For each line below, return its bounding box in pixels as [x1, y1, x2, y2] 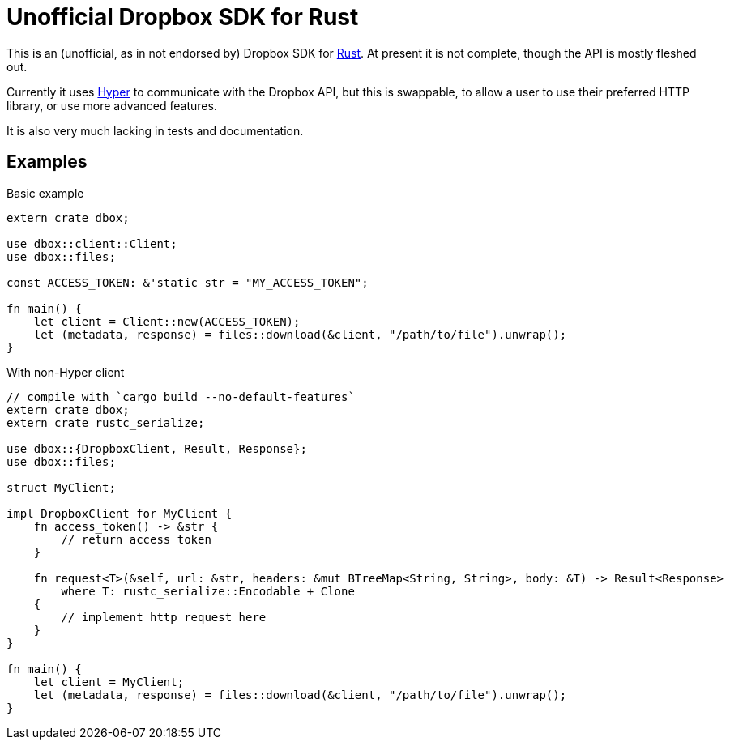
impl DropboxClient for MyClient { [6, 506, 233, 520]
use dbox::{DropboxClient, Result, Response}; [6, 441, 307, 455]
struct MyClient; [6, 480, 116, 494]
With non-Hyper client [6, 364, 125, 379]
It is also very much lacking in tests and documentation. [6, 123, 304, 138]
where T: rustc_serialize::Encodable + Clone [61, 584, 355, 598]
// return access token [61, 532, 211, 546]
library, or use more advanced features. [6, 98, 217, 113]
